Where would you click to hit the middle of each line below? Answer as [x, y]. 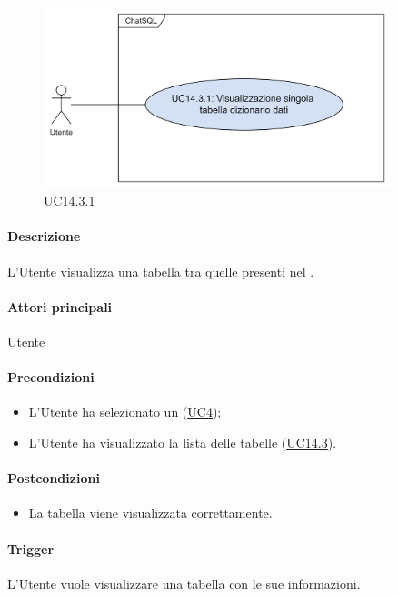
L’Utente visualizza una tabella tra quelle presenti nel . [161, 271]
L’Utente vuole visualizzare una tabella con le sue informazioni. [184, 583]
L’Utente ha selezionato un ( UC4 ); [125, 412]
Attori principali [60, 306]
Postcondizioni [54, 478]
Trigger [31, 548]
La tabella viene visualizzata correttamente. [150, 513]
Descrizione [44, 236]
